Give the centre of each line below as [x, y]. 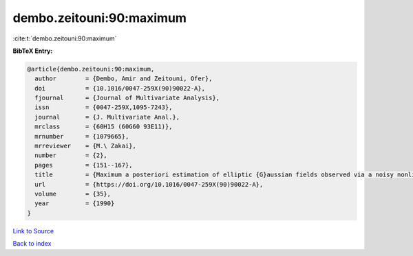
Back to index [32, 244]
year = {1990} [75, 203]
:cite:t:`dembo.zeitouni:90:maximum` [65, 38]
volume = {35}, [73, 194]
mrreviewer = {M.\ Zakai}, [86, 146]
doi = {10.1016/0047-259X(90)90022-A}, [120, 88]
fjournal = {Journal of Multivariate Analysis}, [127, 98]
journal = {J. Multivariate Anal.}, [107, 117]
